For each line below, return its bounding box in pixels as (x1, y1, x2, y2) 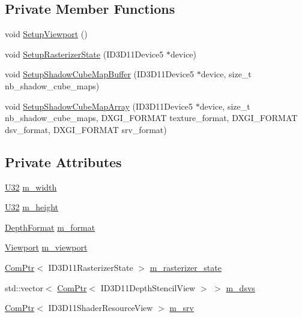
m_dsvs (226, 281, 255, 294)
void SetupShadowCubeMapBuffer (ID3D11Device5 (5, 68, 195, 80)
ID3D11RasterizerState (48, 261, 133, 273)
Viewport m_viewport (5, 241, 88, 253)
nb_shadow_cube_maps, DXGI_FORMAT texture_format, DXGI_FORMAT (5, 111, 298, 124)
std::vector (5, 281, 43, 294)
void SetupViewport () (5, 28, 88, 40)
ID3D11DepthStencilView (100, 281, 196, 294)
